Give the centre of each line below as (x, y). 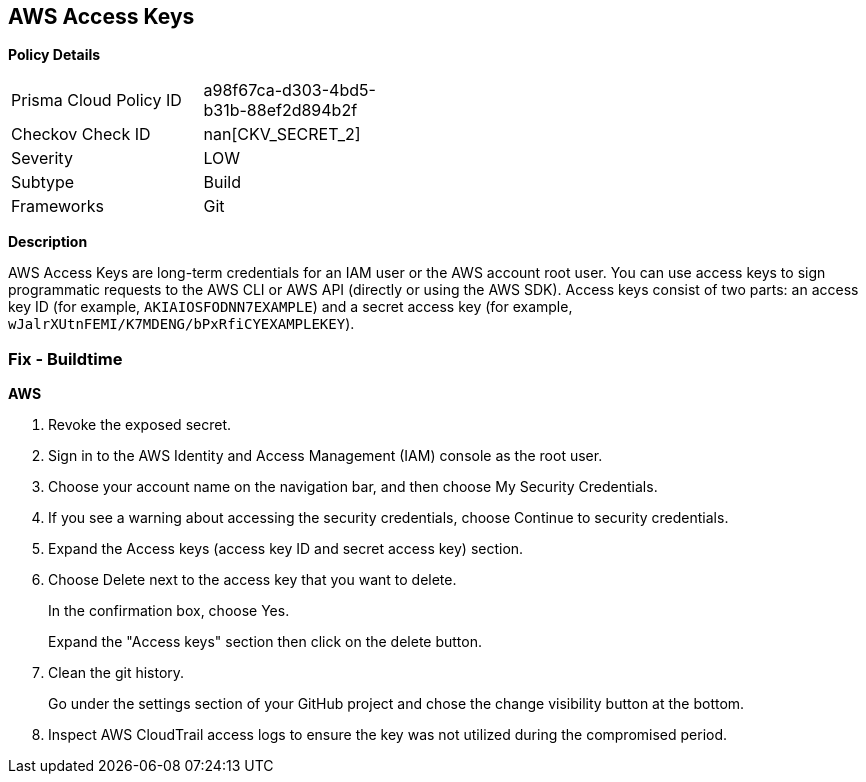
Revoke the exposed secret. (139, 425)
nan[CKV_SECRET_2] (282, 134)
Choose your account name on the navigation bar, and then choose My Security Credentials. (353, 487)
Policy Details (54, 55)
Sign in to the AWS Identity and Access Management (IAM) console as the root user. (325, 456)
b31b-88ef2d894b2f (280, 110)
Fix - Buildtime (65, 358)
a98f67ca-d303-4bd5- (289, 90)
